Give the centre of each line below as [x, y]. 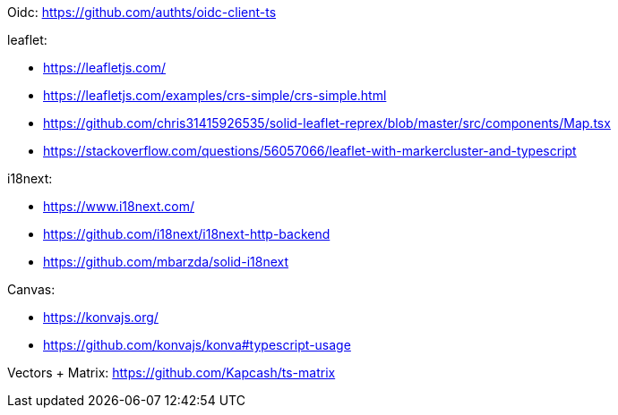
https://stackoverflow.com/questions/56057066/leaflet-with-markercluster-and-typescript [310, 151]
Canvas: [31, 289]
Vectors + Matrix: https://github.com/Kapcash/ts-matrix [172, 373]
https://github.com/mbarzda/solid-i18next [166, 262]
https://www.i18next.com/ [119, 206]
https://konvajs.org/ [101, 317]
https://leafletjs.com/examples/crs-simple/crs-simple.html [215, 95]
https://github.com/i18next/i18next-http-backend [187, 234]
